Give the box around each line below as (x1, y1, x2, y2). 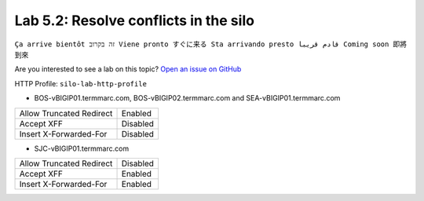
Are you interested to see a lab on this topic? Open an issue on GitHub (14, 64, 242, 74)
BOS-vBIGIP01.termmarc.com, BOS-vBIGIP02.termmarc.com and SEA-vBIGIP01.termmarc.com (34, 93, 341, 103)
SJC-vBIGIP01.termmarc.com (34, 144, 130, 153)
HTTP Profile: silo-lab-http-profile (14, 79, 147, 88)
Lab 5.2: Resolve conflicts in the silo (14, 12, 255, 29)
